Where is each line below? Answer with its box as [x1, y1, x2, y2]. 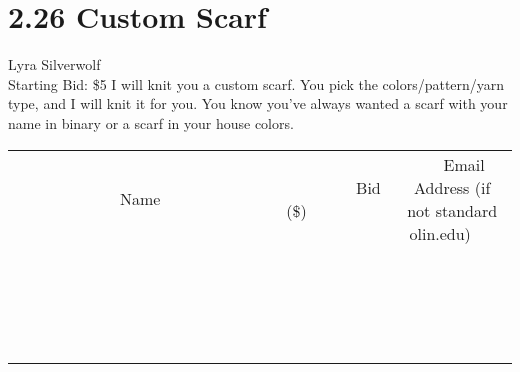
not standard [407, 198, 498, 222]
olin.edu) [409, 221, 471, 245]
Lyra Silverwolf [8, 54, 101, 75]
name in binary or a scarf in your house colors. [8, 112, 294, 133]
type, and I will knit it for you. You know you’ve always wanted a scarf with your [8, 93, 508, 114]
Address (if [414, 175, 491, 199]
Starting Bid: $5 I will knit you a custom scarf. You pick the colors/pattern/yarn [8, 73, 505, 94]
